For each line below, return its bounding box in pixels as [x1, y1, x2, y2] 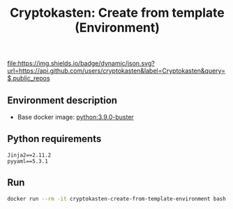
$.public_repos [7, 74, 50, 82]
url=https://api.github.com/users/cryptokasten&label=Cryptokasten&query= [7, 66, 225, 75]
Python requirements [7, 133, 102, 145]
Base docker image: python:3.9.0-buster [17, 113, 134, 121]
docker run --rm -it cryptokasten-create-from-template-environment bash [7, 195, 227, 202]
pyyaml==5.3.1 [7, 157, 49, 165]
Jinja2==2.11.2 [7, 152, 52, 159]
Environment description [7, 94, 117, 106]
